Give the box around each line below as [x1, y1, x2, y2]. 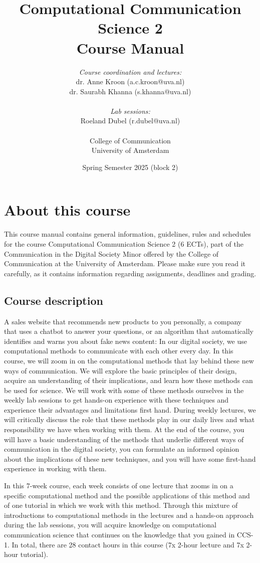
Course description [4, 292, 103, 308]
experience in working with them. [4, 463, 107, 474]
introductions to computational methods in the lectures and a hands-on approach [4, 509, 254, 520]
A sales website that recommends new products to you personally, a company [4, 316, 242, 326]
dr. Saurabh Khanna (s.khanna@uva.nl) [69, 86, 191, 96]
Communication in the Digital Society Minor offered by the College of [4, 248, 219, 259]
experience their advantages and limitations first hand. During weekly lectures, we [4, 404, 256, 415]
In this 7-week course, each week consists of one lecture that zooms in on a [4, 480, 233, 491]
